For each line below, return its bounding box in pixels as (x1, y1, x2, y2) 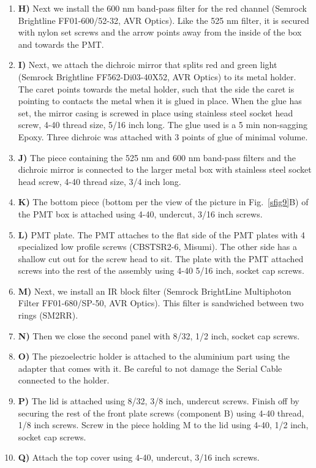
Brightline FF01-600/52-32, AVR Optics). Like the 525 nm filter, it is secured (18, 13, 309, 26)
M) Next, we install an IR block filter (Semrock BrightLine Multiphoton (18, 284, 292, 297)
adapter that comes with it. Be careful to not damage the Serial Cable (18, 361, 282, 374)
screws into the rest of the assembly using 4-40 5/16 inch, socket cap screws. (18, 264, 304, 277)
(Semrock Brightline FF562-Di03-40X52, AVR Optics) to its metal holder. (18, 70, 296, 83)
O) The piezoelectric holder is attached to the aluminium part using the (18, 350, 290, 363)
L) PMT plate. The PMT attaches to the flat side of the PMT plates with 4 (18, 228, 306, 241)
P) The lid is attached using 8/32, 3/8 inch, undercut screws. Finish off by (18, 394, 299, 407)
